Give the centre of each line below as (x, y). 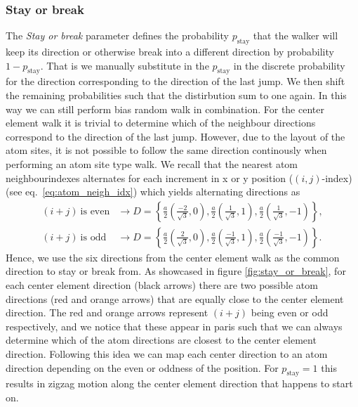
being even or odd (290, 312)
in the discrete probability (289, 65)
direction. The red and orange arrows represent (107, 312)
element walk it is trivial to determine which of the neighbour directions (161, 123)
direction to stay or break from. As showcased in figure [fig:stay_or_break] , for (176, 271)
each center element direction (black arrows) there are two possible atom (162, 285)
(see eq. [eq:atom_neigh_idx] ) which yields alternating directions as (153, 192)
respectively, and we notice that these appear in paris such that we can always (174, 326)
